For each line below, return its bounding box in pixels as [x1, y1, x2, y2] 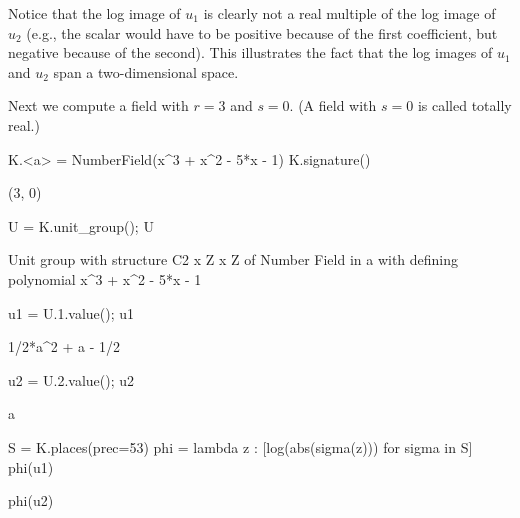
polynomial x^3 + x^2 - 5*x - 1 [8, 268, 202, 289]
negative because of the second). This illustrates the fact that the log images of [8, 42, 493, 63]
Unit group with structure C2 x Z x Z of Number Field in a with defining [8, 249, 459, 270]
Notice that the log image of [8, 3, 181, 23]
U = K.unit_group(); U [8, 215, 154, 236]
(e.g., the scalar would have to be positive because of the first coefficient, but [26, 22, 498, 43]
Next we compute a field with [8, 95, 189, 116]
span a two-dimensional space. [53, 61, 239, 82]
